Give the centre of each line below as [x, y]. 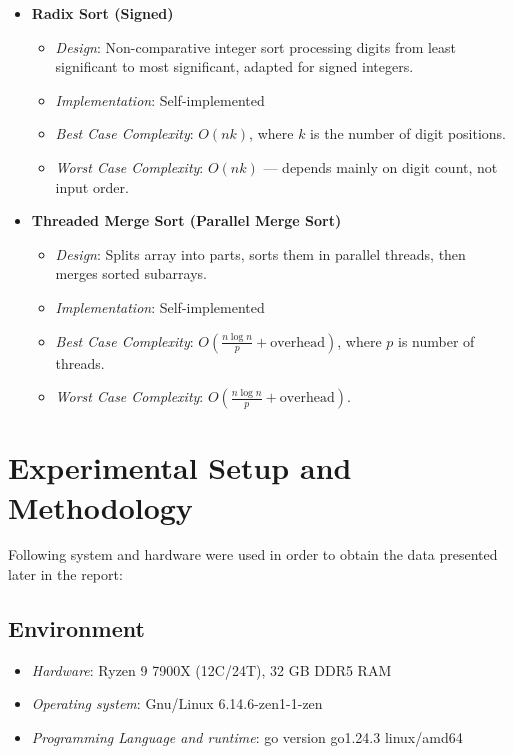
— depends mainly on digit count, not [380, 166]
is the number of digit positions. [408, 133]
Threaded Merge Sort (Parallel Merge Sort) [186, 220]
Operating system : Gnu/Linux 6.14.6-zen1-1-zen [177, 703]
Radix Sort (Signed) [102, 13]
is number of [436, 340]
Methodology [100, 506]
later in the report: [65, 574]
